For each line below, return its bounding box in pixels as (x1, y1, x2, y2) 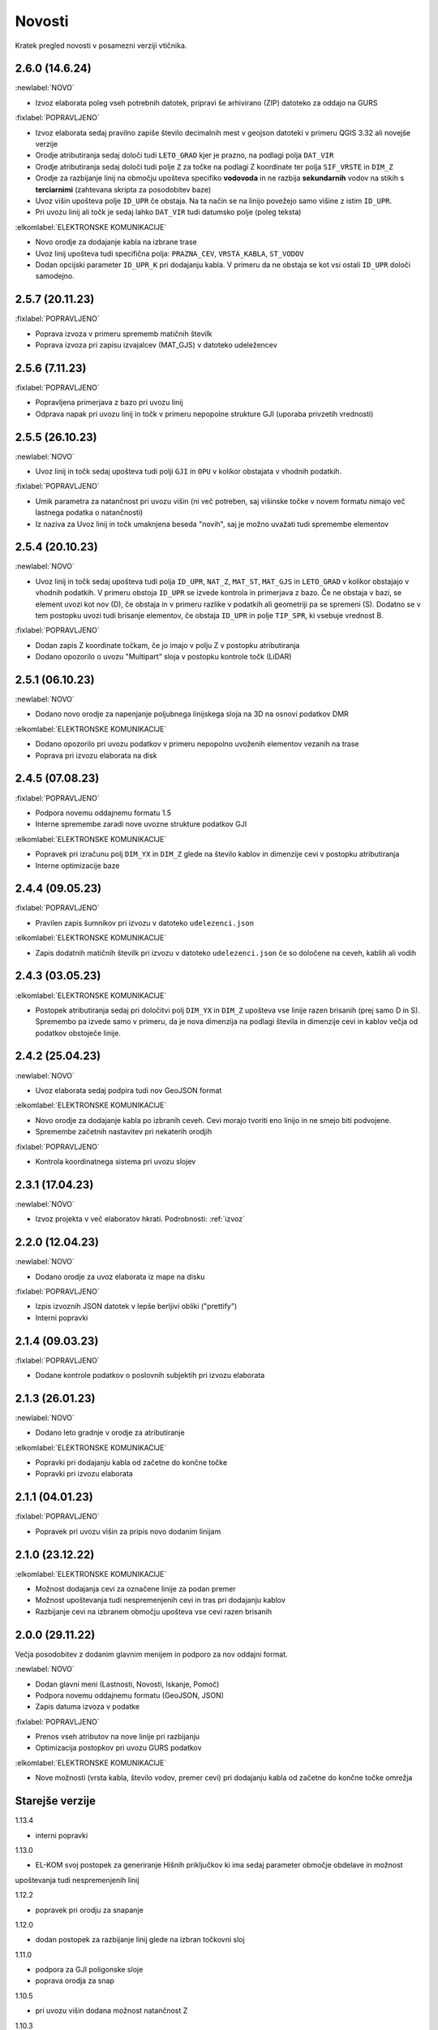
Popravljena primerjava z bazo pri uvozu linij (35, 398, 183, 408)
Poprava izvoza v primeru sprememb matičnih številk (35, 329, 213, 339)
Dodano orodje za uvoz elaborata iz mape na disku (35, 1272, 205, 1281)
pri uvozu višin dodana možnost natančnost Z (35, 2006, 188, 2015)
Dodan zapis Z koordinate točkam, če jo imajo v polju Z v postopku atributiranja (35, 640, 300, 650)
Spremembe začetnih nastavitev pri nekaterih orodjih (35, 1127, 213, 1137)
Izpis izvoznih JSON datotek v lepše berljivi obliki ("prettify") (35, 1302, 238, 1311)
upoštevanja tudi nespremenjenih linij (15, 1875, 140, 1885)
